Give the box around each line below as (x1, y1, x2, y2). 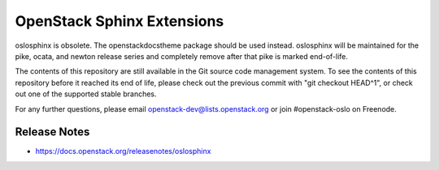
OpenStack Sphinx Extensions (15, 12, 224, 30)
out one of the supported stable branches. (15, 89, 158, 99)
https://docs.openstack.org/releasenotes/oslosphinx (35, 147, 211, 156)
